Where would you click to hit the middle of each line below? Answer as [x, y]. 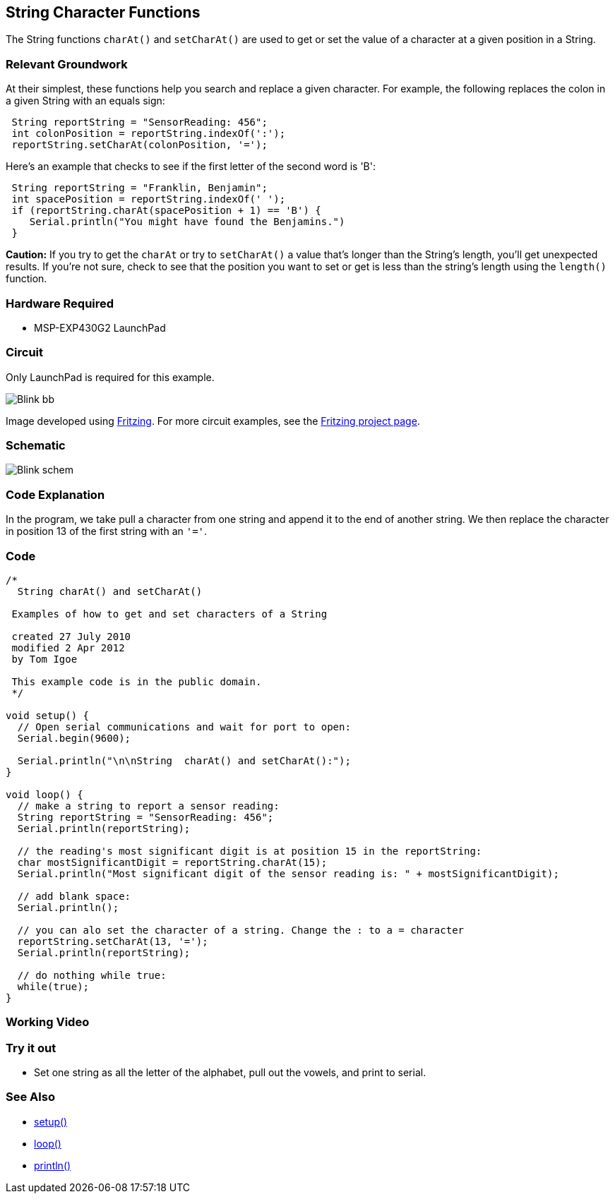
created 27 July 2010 [71, 636]
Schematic [36, 446]
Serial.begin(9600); [74, 738]
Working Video [48, 1022]
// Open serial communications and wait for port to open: [184, 727]
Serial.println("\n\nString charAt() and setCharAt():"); [184, 760]
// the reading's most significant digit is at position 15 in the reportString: [250, 851]
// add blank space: [74, 896]
